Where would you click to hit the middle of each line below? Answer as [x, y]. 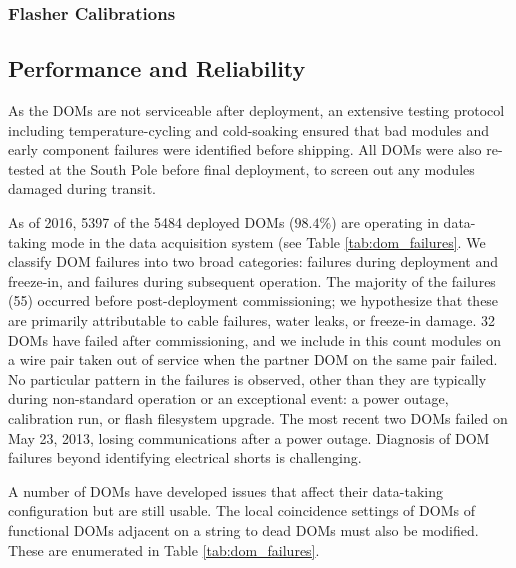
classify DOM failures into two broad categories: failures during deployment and [253, 261]
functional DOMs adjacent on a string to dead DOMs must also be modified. [243, 529]
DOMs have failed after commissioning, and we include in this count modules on [254, 339]
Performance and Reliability [157, 68]
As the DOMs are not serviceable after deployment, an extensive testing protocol [256, 110]
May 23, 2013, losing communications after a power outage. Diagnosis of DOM [249, 437]
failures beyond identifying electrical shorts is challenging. [185, 457]
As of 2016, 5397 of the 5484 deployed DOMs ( [151, 222]
